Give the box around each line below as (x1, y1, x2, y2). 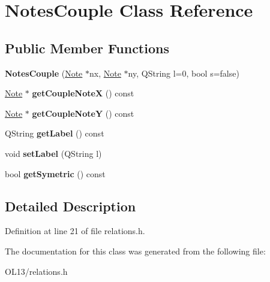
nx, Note (89, 66, 121, 79)
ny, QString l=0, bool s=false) (128, 66, 239, 79)
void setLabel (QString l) (5, 147, 102, 159)
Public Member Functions (5, 38, 169, 57)
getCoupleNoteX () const (32, 87, 134, 99)
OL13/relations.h (5, 265, 68, 277)
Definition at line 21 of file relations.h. (5, 225, 145, 237)
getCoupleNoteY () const (32, 107, 134, 119)
